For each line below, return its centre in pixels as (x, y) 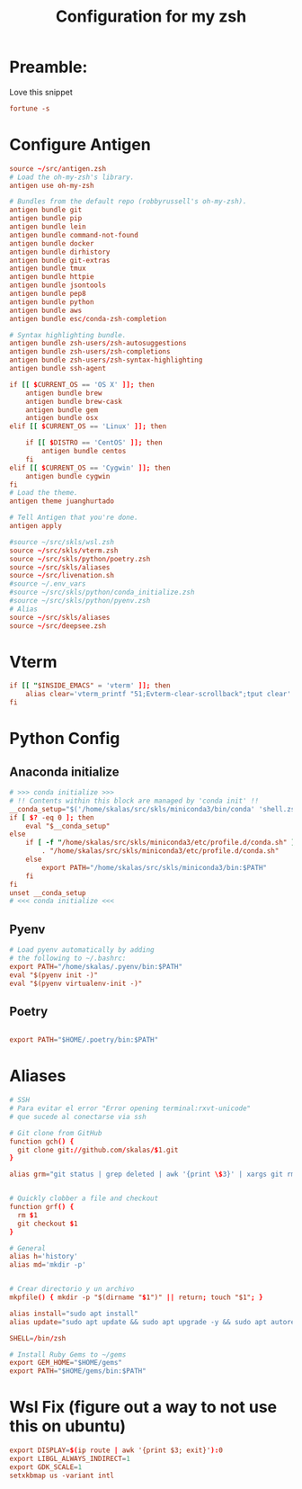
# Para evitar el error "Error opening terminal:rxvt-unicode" (130, 1108)
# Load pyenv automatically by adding (82, 950)
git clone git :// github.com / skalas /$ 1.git (98, 1150)
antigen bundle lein (48, 227)
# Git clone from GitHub (56, 1133)
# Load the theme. (44, 493)
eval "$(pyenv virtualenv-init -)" (76, 983)
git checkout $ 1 (48, 1224)
